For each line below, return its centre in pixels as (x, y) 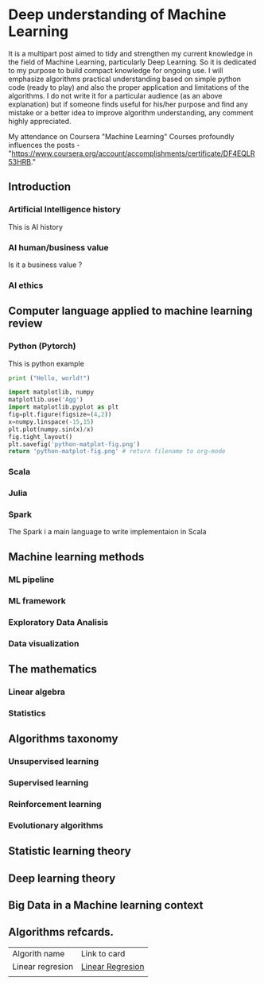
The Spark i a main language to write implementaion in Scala (107, 532)
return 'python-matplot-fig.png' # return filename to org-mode (117, 452)
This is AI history (36, 227)
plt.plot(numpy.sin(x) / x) (51, 429)
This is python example (47, 363)
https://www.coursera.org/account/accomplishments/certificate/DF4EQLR (133, 153)
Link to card (103, 953)
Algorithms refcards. (61, 932)
